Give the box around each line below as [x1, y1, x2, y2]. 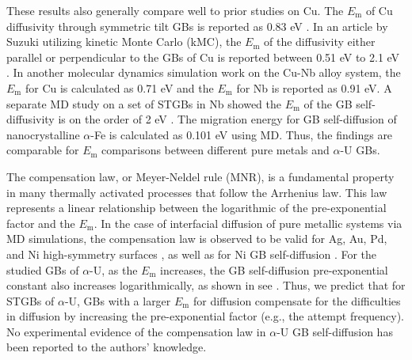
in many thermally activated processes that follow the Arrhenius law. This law [6, 184, 387, 200]
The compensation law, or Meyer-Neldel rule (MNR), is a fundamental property [6, 168, 395, 184]
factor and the [6, 214, 75, 231]
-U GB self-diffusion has [277, 323, 393, 339]
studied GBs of [6, 261, 79, 278]
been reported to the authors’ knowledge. [6, 339, 207, 355]
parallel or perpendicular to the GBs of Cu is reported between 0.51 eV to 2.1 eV [6, 48, 400, 65]
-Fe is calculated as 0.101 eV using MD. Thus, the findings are [90, 126, 393, 142]
